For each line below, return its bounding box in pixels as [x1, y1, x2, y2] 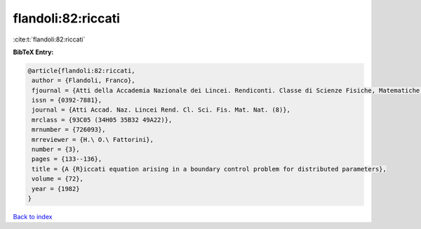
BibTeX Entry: [13, 48, 54, 56]
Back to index [13, 212, 53, 221]
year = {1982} [32, 185, 80, 192]
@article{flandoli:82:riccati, [27, 67, 136, 74]
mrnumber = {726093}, [32, 126, 106, 133]
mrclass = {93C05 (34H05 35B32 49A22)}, [32, 116, 173, 124]
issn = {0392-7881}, [32, 96, 102, 105]
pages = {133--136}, [32, 155, 102, 163]
